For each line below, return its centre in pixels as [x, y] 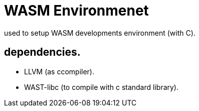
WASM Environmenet [76, 11]
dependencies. [42, 52]
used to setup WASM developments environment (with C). [100, 33]
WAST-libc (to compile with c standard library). [102, 87]
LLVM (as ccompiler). [59, 71]
